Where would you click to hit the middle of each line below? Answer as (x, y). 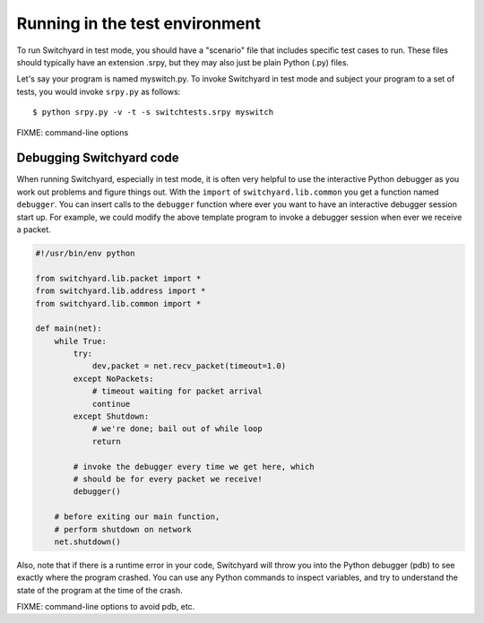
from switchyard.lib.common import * (118, 303)
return (106, 441)
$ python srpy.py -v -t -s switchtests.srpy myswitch (153, 112)
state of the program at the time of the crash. (99, 590)
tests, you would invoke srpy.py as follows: (99, 91)
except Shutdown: (111, 416)
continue (111, 404)
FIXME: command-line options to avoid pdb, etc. (106, 607)
